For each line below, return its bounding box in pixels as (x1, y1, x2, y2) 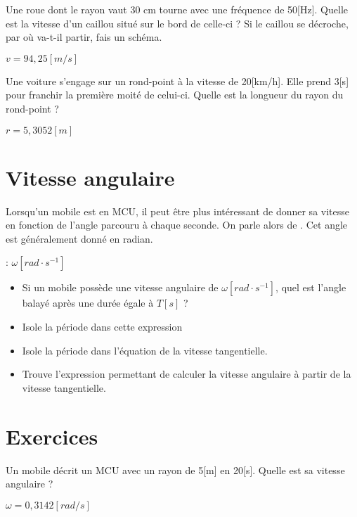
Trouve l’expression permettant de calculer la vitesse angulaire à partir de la (22, 366, 351, 381)
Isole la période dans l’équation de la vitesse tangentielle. (22, 343, 268, 357)
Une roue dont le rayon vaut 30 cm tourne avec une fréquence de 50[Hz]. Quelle (6, 2, 349, 16)
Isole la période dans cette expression (22, 319, 183, 334)
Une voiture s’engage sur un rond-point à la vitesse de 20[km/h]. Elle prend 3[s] (6, 73, 349, 88)
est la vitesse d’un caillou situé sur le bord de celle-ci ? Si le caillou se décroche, (6, 15, 349, 30)
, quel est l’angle (275, 280, 346, 295)
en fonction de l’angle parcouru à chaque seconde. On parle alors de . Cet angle (6, 217, 348, 232)
